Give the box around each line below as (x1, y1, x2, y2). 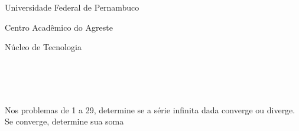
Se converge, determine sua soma (5, 115, 124, 127)
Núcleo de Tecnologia (5, 41, 82, 53)
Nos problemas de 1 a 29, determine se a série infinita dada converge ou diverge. (5, 103, 295, 116)
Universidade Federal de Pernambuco (5, 1, 139, 13)
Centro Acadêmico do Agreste (5, 21, 113, 33)
